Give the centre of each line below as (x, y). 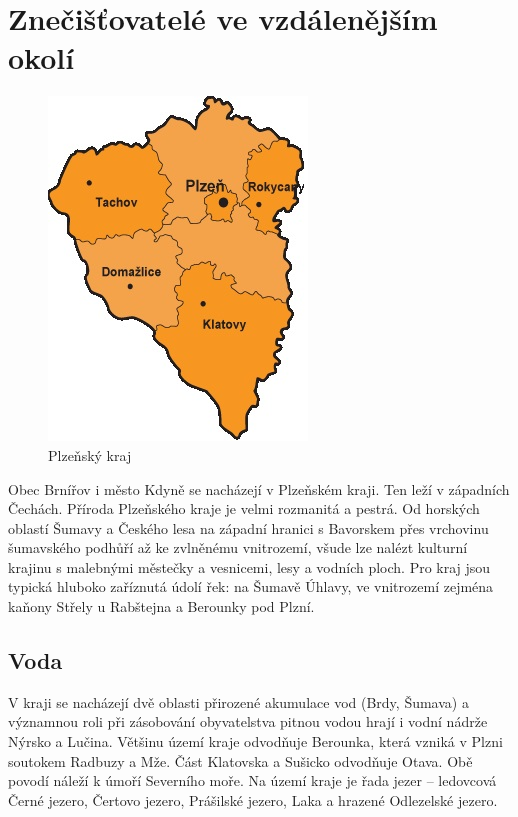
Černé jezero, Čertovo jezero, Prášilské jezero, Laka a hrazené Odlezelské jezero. (253, 799)
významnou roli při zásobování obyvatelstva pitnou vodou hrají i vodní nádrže (248, 721)
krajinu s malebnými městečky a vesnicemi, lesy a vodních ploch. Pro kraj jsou (249, 566)
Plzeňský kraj (90, 454)
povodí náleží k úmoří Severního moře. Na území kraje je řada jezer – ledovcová (252, 780)
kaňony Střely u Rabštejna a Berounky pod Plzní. (161, 606)
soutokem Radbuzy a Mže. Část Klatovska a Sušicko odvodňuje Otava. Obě (240, 760)
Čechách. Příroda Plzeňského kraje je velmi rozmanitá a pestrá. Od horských (244, 508)
